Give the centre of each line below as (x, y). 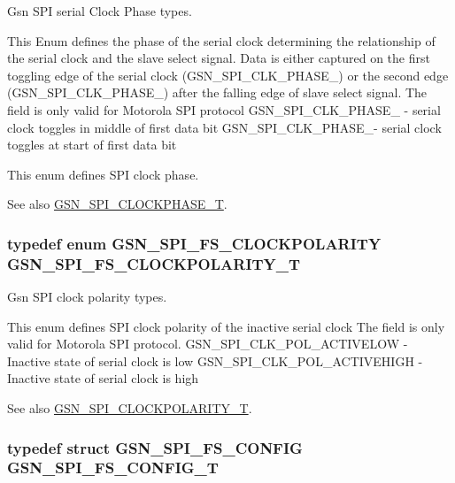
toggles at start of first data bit (92, 145)
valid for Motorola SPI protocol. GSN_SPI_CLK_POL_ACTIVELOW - (208, 344)
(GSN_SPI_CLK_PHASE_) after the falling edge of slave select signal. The (217, 92)
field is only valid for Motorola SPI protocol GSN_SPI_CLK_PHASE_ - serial (224, 109)
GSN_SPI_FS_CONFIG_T (113, 468)
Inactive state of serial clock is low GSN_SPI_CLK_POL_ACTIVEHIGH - (215, 360)
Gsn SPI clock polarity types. (87, 297)
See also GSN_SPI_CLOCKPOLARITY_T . (130, 408)
